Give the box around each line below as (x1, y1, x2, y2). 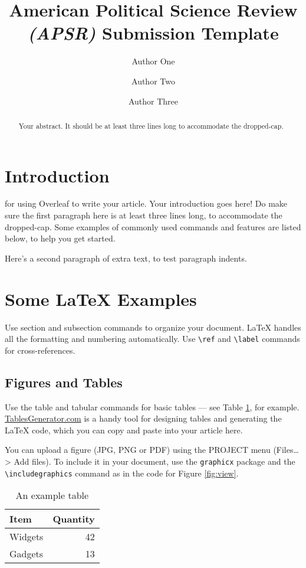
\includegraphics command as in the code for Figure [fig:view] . (5, 466, 239, 479)
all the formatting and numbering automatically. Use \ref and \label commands (5, 332, 300, 345)
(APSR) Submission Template (28, 21, 279, 45)
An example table (15, 488, 89, 502)
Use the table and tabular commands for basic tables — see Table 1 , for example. (5, 400, 300, 413)
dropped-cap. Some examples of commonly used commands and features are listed (5, 220, 301, 233)
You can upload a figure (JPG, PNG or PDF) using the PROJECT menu (5, 443, 271, 456)
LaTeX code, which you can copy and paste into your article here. (5, 423, 243, 436)
